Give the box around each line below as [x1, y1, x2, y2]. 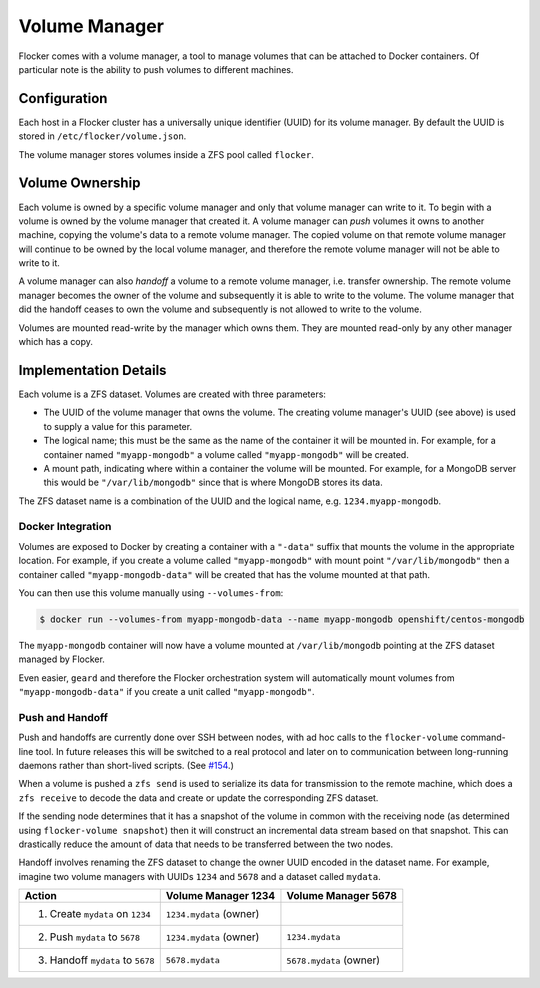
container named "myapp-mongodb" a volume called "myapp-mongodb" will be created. [43, 448, 409, 460]
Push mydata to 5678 [49, 930, 140, 944]
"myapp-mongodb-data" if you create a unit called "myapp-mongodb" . [18, 686, 315, 698]
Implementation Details [18, 361, 167, 379]
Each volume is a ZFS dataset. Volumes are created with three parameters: [18, 388, 327, 400]
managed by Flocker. [18, 653, 105, 665]
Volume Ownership [18, 175, 141, 192]
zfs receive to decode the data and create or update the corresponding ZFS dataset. [18, 791, 379, 804]
